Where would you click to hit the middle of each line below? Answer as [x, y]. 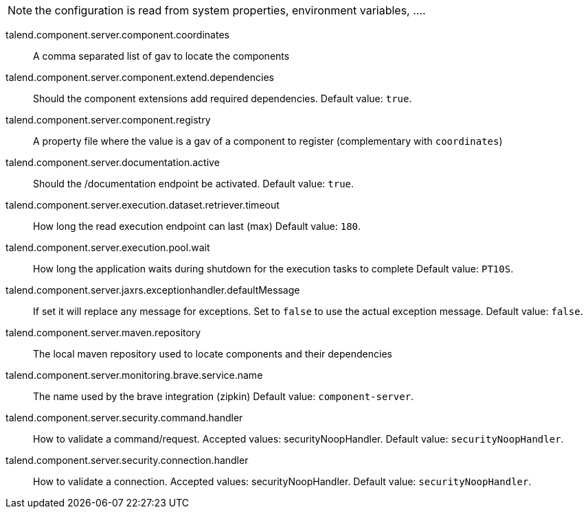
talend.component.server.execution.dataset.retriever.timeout [143, 205]
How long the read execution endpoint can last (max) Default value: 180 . [197, 226]
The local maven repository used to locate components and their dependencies [213, 354]
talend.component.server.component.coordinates [117, 35]
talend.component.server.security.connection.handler [127, 460]
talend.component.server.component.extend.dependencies [140, 77]
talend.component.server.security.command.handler [124, 418]
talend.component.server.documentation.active [113, 162]
